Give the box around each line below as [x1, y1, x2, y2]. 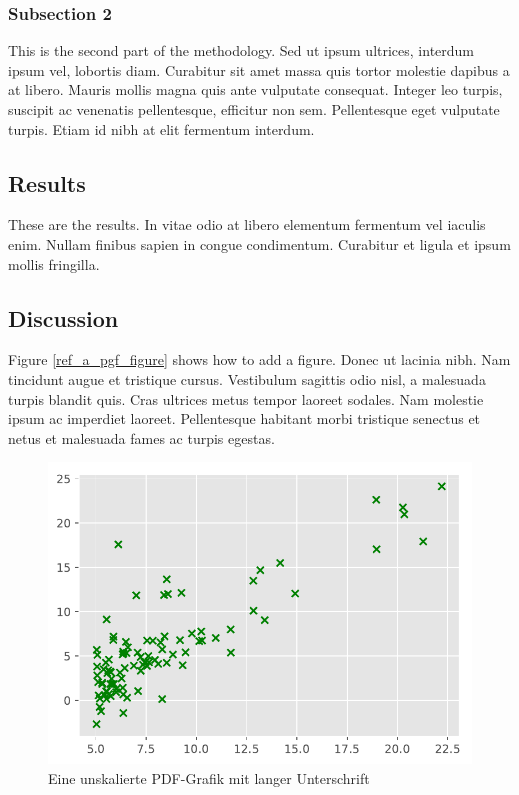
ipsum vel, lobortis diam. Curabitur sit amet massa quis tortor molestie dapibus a [8, 59, 510, 80]
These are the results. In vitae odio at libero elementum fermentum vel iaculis [8, 214, 486, 235]
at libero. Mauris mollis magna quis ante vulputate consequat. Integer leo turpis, [8, 79, 503, 100]
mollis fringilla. [8, 253, 100, 274]
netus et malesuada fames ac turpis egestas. [8, 427, 275, 448]
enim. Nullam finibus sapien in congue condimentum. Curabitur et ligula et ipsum [8, 233, 511, 254]
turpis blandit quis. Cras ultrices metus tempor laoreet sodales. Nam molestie [8, 388, 484, 409]
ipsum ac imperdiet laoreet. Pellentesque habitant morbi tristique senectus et [8, 408, 481, 429]
